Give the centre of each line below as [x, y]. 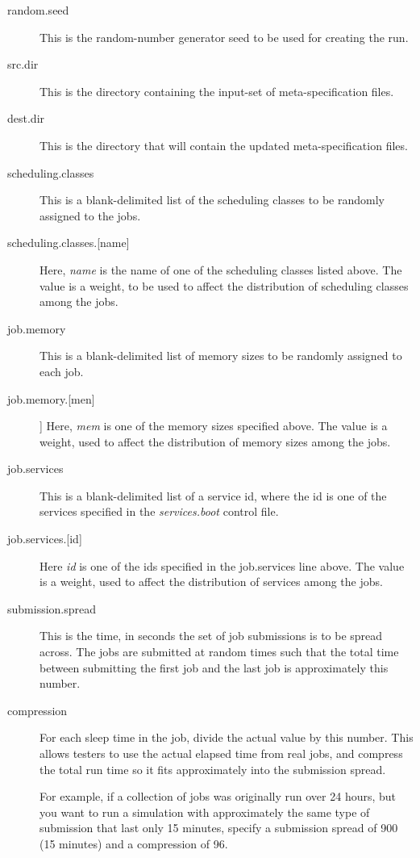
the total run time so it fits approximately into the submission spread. [213, 769]
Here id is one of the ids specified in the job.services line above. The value [222, 565]
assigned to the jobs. [90, 215]
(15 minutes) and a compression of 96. [134, 843]
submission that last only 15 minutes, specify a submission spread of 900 [219, 828]
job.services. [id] [45, 539]
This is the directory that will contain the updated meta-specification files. [224, 145]
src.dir [23, 64]
